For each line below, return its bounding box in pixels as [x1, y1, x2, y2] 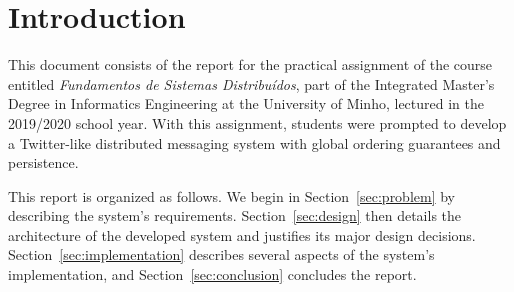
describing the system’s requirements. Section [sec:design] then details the [8, 205, 462, 226]
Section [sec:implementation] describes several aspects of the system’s [8, 244, 435, 265]
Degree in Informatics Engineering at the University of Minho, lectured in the [8, 93, 484, 114]
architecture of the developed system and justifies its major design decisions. [8, 224, 476, 245]
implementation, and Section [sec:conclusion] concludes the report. [8, 264, 417, 285]
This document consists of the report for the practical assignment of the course [8, 54, 493, 75]
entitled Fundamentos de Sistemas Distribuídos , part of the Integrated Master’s [8, 73, 495, 94]
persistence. [8, 152, 79, 173]
